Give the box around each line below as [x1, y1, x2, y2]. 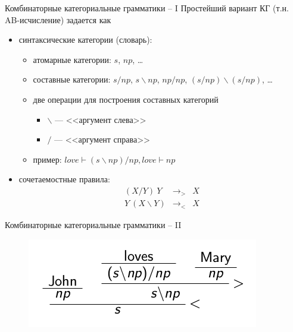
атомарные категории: [33, 53, 111, 65]
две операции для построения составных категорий [33, 93, 219, 105]
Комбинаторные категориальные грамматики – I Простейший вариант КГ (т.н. [5, 2, 289, 14]
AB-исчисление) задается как [5, 13, 111, 26]
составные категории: [33, 73, 111, 86]
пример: [33, 153, 62, 165]
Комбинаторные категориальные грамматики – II [5, 218, 182, 230]
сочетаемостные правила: [18, 173, 110, 185]
